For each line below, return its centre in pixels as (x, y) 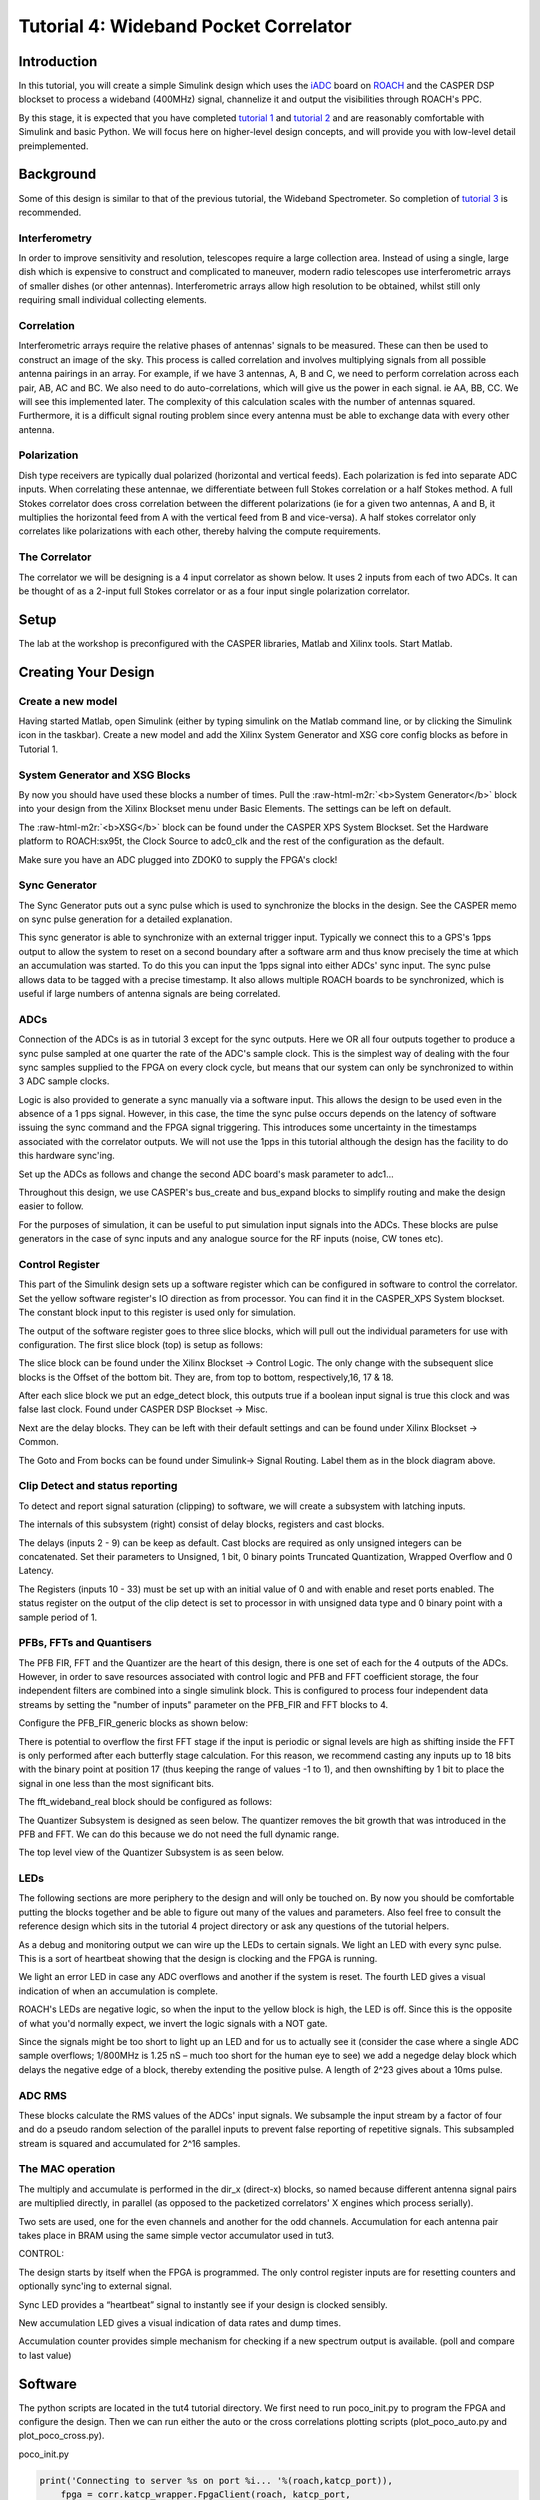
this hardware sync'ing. (66, 1156)
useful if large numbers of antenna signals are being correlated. (149, 993)
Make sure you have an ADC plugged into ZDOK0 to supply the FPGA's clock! (178, 859)
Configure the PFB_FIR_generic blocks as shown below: (133, 1723)
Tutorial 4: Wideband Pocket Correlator (185, 26)
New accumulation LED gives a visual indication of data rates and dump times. (180, 2322)
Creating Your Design (86, 671)
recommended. (50, 212)
